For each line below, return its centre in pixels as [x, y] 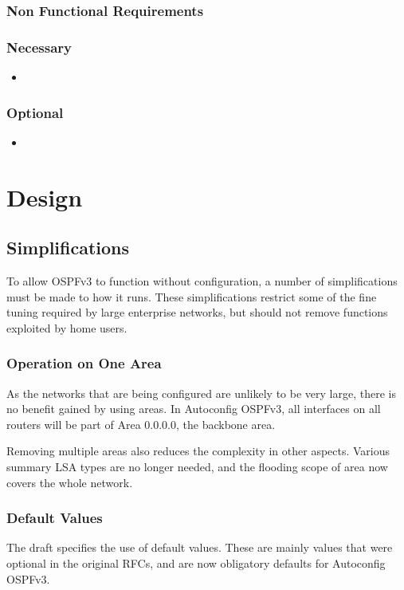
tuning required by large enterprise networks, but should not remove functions [197, 312]
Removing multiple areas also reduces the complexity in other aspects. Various [198, 451]
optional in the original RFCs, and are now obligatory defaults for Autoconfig [196, 563]
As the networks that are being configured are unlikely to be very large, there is [201, 393]
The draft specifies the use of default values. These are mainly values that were [200, 547]
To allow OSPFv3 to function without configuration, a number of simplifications [202, 281]
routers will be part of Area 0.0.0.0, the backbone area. [141, 424]
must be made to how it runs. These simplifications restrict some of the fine [192, 296]
